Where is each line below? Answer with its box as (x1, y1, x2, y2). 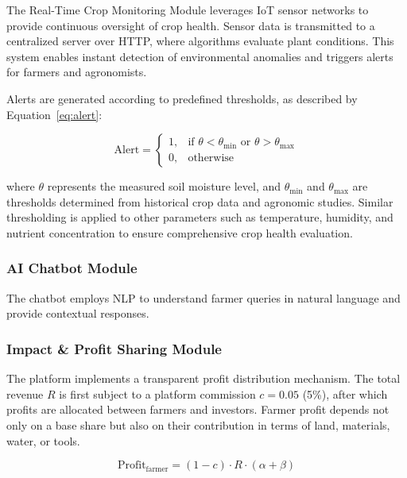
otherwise (188, 152, 235, 164)
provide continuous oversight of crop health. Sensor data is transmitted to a (6, 17, 375, 33)
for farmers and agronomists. (6, 64, 147, 80)
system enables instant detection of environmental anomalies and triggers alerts (6, 48, 393, 64)
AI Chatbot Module (6, 258, 138, 278)
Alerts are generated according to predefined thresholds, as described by (6, 90, 358, 106)
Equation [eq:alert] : (6, 106, 103, 122)
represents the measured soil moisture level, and (47, 178, 281, 195)
